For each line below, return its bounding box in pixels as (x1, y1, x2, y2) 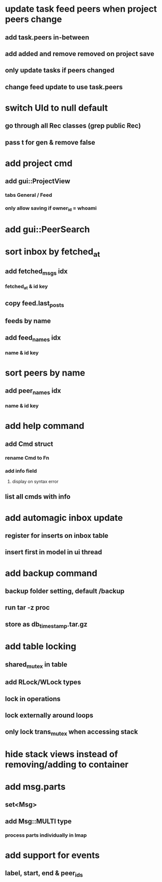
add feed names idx (5, 333, 61, 343)
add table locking (5, 641, 76, 652)
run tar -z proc (5, 603, 50, 612)
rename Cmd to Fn (5, 454, 50, 461)
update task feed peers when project (5, 3, 157, 15)
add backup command (5, 568, 97, 578)
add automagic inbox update (5, 512, 123, 523)
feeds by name (5, 317, 51, 325)
